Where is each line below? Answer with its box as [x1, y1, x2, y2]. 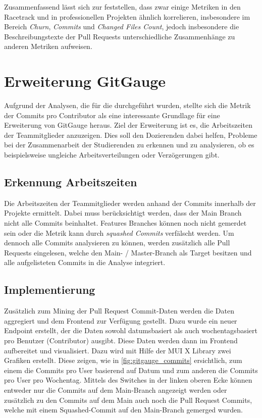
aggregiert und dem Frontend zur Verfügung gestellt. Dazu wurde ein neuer [4, 315, 237, 326]
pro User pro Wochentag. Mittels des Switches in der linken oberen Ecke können [4, 375, 252, 385]
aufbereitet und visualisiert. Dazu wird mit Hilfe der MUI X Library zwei [4, 345, 231, 355]
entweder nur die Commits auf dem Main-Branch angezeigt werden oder [4, 384, 227, 395]
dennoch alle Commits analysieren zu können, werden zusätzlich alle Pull [4, 237, 230, 248]
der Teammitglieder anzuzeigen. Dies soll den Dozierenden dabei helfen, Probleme [4, 129, 257, 140]
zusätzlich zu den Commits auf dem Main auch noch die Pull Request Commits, [4, 394, 252, 405]
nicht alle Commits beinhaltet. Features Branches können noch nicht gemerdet [4, 218, 247, 228]
